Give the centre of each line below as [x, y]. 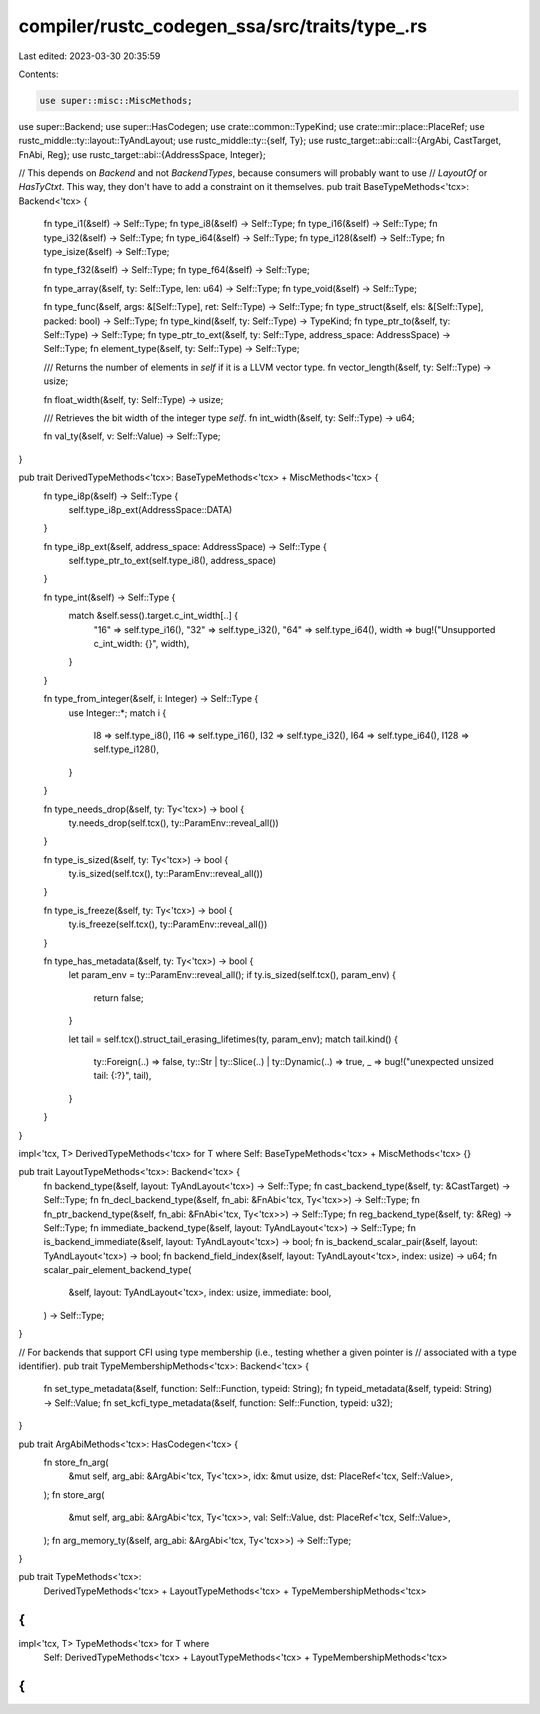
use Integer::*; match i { [117, 712]
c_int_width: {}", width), [141, 644]
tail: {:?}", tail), [122, 1076]
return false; [118, 997]
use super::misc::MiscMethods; [116, 100]
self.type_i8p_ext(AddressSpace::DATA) [150, 509]
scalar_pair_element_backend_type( [117, 1270]
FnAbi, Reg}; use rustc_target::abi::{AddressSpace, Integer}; [142, 154]
